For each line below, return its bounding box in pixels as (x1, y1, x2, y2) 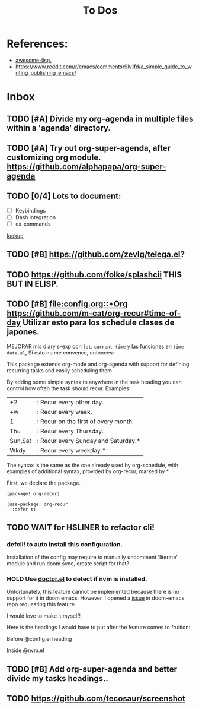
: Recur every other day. (37, 398, 104, 406)
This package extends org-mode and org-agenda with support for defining (7, 360, 190, 368)
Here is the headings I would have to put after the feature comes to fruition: (7, 624, 191, 631)
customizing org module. (7, 152, 101, 162)
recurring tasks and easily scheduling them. (7, 366, 114, 374)
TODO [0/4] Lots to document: (7, 191, 121, 201)
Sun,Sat (9, 436, 31, 445)
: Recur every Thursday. (37, 427, 104, 435)
